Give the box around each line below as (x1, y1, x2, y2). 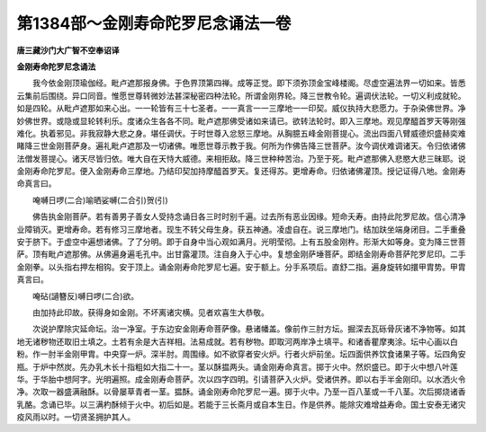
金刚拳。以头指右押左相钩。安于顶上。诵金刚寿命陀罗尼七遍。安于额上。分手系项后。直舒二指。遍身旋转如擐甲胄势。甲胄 (16, 261, 466, 272)
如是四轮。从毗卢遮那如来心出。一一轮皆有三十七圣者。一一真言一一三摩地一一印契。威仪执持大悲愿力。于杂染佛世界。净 (16, 103, 466, 114)
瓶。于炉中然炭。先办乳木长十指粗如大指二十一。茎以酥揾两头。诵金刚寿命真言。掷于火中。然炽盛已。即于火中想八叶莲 (16, 361, 458, 372)
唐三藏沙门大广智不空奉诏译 (16, 45, 120, 56)
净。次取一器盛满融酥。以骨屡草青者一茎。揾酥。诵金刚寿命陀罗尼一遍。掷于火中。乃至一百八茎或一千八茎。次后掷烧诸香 (16, 386, 466, 397)
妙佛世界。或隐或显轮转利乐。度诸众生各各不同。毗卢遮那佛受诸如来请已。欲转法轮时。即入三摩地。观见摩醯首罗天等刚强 (16, 115, 466, 126)
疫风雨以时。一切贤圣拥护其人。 (16, 411, 135, 422)
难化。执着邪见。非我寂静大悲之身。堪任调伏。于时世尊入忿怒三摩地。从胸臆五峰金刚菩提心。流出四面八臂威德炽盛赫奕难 (16, 128, 466, 138)
